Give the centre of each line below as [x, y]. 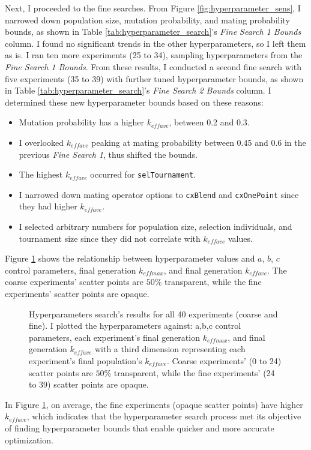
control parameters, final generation [71, 270]
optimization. [29, 439]
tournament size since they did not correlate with [110, 238]
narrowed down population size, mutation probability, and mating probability [147, 19]
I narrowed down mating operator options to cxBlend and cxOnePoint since [159, 194]
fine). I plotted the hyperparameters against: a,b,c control [135, 325]
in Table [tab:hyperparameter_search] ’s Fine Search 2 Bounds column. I [138, 90]
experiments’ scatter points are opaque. [77, 293]
